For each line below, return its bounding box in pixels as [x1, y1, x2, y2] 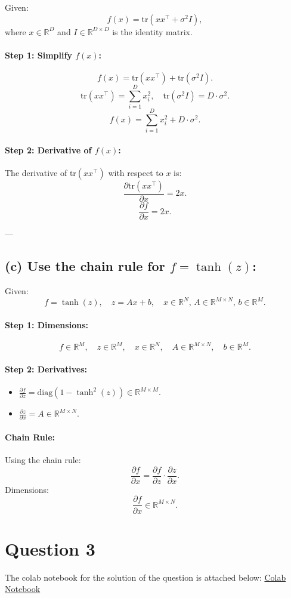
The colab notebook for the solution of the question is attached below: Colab [5, 571, 286, 583]
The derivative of [5, 167, 67, 179]
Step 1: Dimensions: [5, 318, 88, 331]
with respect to [108, 167, 163, 179]
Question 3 [5, 536, 95, 560]
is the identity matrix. [112, 25, 193, 38]
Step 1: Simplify [5, 48, 72, 61]
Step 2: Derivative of [5, 143, 92, 156]
